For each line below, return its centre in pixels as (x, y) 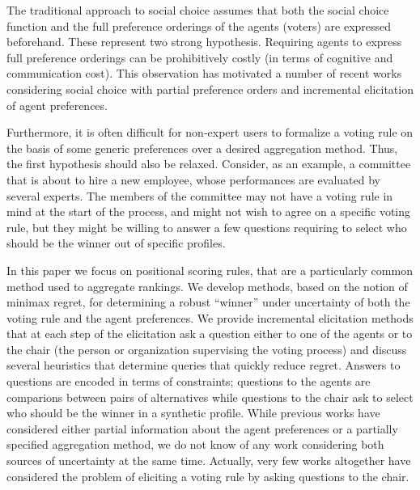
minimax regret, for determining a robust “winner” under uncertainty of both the (208, 302)
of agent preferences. (57, 105)
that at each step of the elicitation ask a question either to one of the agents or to (210, 334)
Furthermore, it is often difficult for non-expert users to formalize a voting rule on (210, 132)
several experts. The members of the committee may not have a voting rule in (200, 195)
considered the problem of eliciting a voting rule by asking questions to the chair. (208, 476)
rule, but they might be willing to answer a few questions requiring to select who (207, 227)
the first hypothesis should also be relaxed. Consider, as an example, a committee (209, 164)
